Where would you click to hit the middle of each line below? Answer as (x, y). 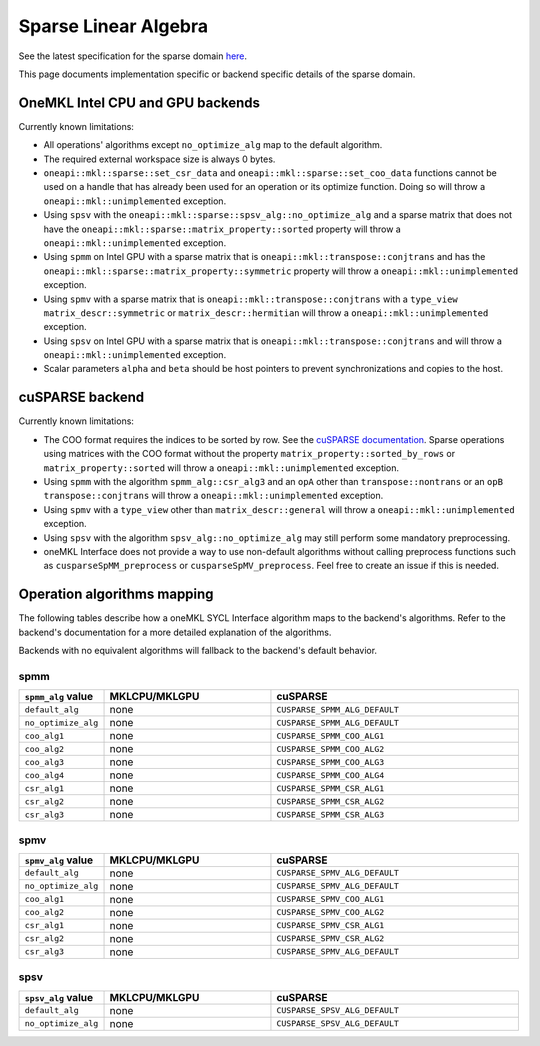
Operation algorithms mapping (116, 594)
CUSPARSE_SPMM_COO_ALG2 (330, 748)
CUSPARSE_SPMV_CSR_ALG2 (330, 938)
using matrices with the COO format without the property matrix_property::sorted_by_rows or (249, 454)
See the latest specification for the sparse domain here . (133, 56)
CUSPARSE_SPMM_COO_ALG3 (330, 761)
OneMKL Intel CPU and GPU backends (139, 102)
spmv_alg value (59, 860)
